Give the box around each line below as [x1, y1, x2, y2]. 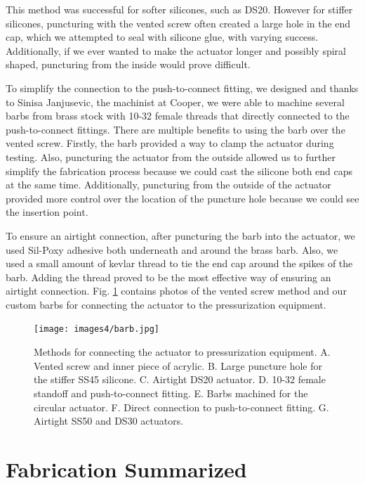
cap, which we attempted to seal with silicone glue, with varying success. [6, 30, 319, 44]
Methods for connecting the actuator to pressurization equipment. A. [34, 344, 331, 359]
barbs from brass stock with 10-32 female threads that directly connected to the [6, 108, 350, 123]
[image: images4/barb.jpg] [34, 324, 159, 335]
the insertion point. [6, 205, 88, 219]
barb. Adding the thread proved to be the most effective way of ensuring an [6, 269, 331, 284]
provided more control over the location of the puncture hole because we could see [6, 191, 359, 205]
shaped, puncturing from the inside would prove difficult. [6, 57, 251, 72]
